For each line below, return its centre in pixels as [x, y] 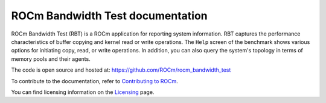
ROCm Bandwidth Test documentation [109, 16]
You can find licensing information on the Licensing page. [83, 92]
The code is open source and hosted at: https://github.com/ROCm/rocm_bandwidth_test [121, 70]
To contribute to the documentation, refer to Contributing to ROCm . [94, 81]
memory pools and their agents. [51, 59]
